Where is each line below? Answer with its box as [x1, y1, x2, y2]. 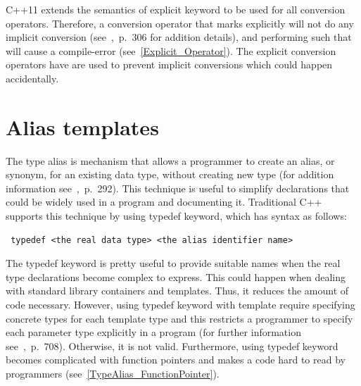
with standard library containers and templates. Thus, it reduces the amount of [6, 283, 349, 298]
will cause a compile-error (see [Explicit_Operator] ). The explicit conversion [6, 43, 336, 58]
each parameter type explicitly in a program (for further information [6, 325, 301, 340]
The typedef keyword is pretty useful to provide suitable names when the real [6, 256, 341, 270]
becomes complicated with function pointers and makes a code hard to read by [6, 352, 346, 367]
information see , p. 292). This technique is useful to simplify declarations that [6, 180, 350, 195]
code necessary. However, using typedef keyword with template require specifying [6, 297, 355, 312]
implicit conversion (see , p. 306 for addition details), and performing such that [6, 30, 352, 44]
